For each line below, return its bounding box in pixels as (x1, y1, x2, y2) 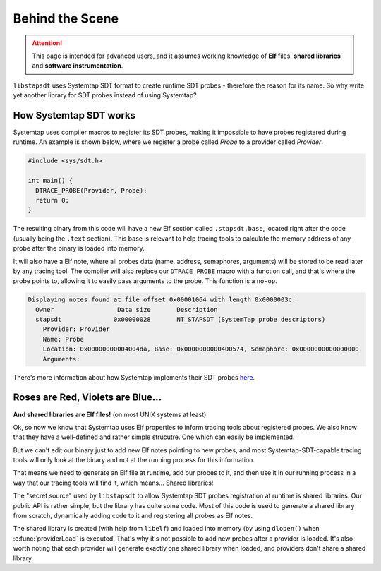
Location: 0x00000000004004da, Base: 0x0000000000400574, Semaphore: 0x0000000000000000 (42, 345, 359, 353)
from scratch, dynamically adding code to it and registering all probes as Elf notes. (13, 512, 253, 520)
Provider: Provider (42, 325, 111, 333)
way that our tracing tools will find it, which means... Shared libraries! (13, 479, 214, 487)
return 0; (35, 196, 70, 204)
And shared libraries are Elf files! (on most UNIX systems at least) (13, 410, 207, 419)
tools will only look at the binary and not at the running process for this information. (13, 456, 255, 464)
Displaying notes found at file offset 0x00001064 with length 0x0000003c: (28, 296, 296, 303)
